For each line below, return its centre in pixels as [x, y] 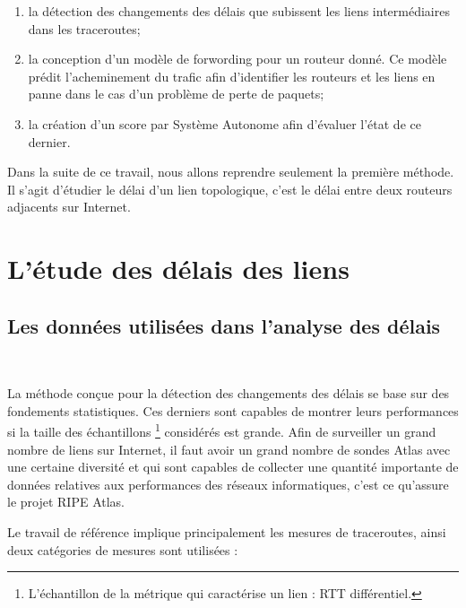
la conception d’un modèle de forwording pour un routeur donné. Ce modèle [237, 59]
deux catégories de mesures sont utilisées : [123, 549]
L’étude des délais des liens [178, 269]
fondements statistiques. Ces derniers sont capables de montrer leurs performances [233, 410]
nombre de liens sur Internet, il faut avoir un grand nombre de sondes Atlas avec [229, 449]
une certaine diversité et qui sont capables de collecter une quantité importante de [233, 467]
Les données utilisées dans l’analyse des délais [224, 325]
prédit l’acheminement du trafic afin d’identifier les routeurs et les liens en [232, 76]
